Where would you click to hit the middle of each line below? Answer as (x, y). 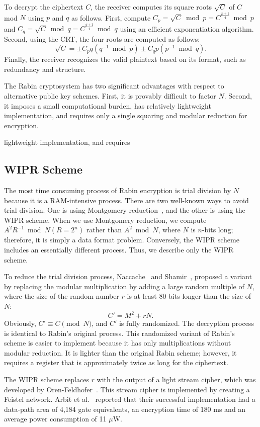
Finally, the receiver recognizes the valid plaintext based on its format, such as (125, 59)
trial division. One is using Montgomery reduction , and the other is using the (125, 210)
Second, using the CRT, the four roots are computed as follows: (102, 38)
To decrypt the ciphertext (44, 7)
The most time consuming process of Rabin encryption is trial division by (118, 190)
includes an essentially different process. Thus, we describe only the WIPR (119, 250)
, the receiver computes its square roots (151, 7)
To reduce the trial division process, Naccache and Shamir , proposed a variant (128, 276)
